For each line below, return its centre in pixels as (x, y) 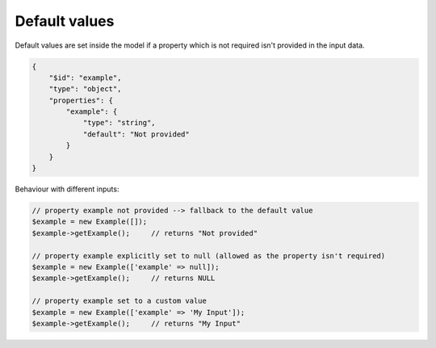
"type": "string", (119, 123)
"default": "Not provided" (136, 134)
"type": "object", (85, 89)
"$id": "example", (85, 78)
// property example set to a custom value (119, 301)
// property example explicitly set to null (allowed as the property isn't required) (209, 256)
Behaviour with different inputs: (67, 189)
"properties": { (81, 100)
